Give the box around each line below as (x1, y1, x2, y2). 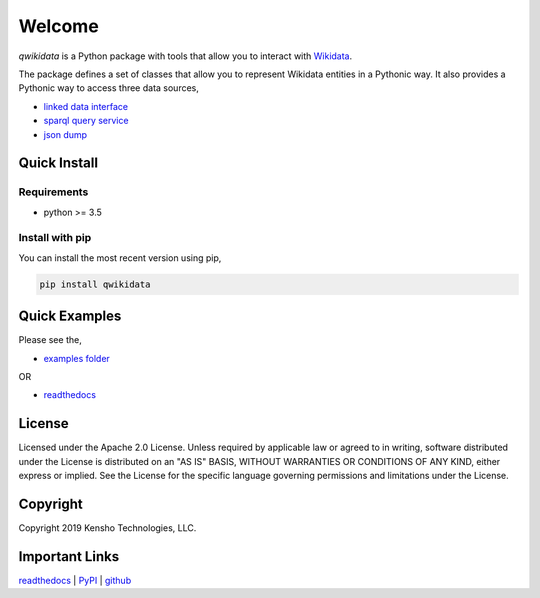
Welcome (18, 15, 99, 37)
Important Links (18, 548, 120, 565)
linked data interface (43, 100, 129, 112)
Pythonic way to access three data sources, (18, 82, 200, 94)
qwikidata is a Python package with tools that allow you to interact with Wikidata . (18, 50, 353, 62)
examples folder (43, 352, 110, 364)
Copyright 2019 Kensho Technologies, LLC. (18, 522, 197, 534)
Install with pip (18, 231, 92, 245)
